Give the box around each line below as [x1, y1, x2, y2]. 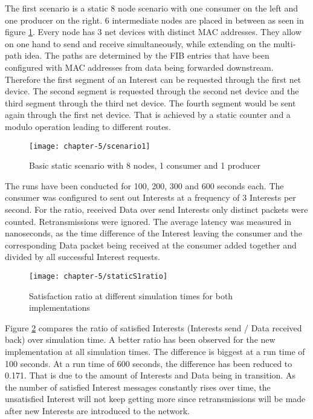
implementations [29, 301, 90, 314]
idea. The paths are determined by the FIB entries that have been [24, 49, 269, 62]
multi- [273, 37, 296, 50]
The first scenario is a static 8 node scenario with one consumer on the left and [5, 2, 298, 14]
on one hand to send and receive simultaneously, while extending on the [5, 37, 271, 50]
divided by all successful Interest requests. [5, 250, 160, 263]
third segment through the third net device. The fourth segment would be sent [5, 96, 296, 109]
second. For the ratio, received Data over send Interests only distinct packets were [5, 203, 308, 215]
